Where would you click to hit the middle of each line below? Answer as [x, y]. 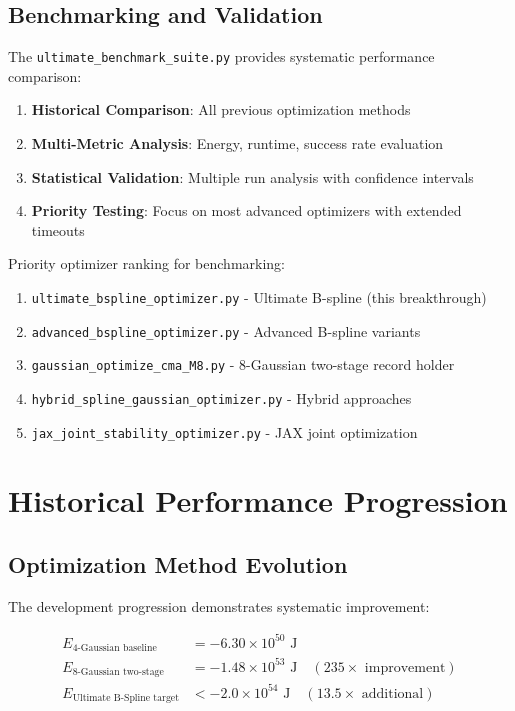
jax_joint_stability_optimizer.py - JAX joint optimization [224, 431]
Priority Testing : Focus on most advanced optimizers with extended [246, 210]
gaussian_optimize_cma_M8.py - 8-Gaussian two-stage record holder [243, 364]
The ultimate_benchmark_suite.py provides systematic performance [221, 56]
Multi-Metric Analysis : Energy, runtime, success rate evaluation [237, 143]
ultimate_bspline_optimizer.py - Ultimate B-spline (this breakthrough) [259, 297]
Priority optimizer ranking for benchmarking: [146, 263]
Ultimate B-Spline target [125, 698]
